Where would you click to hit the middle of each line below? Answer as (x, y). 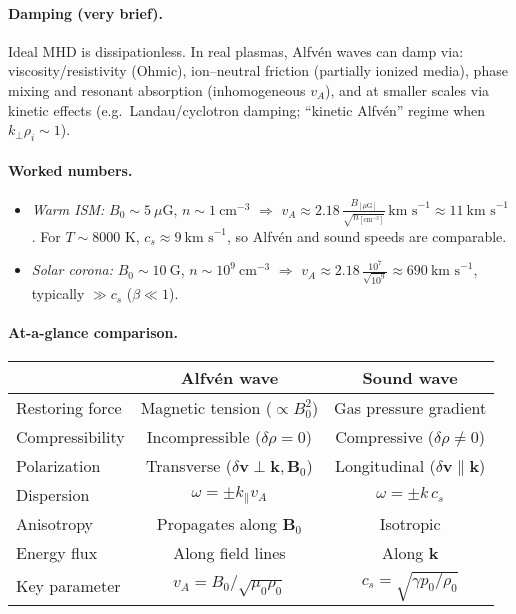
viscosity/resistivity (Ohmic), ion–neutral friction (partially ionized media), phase (258, 70)
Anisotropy (55, 524)
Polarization (58, 466)
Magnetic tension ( (206, 408)
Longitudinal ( (385, 466)
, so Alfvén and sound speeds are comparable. (367, 235)
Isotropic (410, 524)
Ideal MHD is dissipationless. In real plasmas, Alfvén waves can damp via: (236, 50)
